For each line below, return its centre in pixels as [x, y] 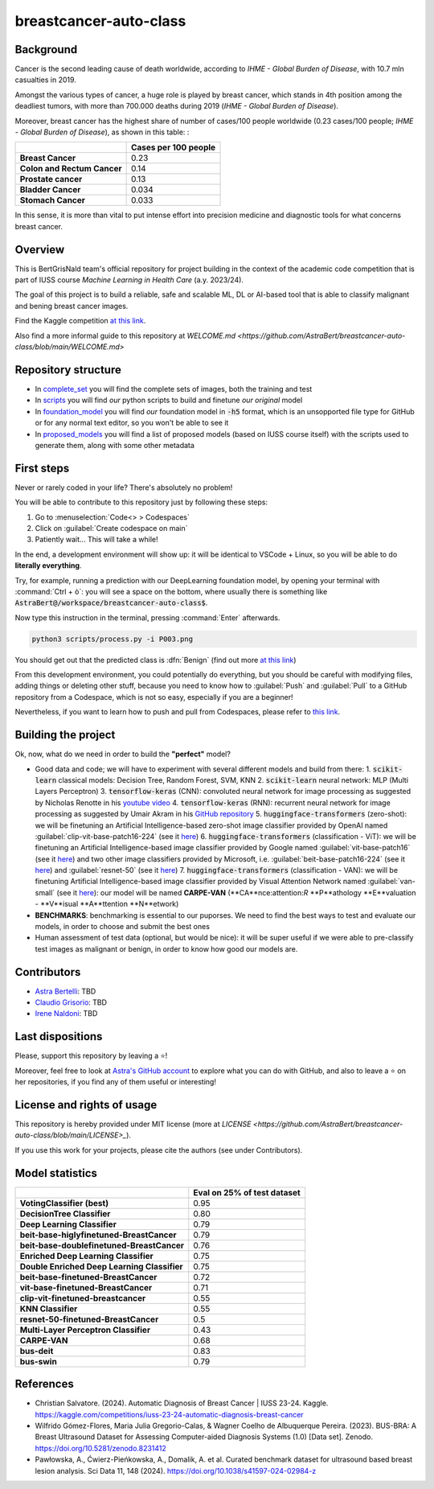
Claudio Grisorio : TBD [71, 1002]
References [44, 1384]
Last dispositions [59, 1037]
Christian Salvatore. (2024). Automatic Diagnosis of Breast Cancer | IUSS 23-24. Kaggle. [182, 1403]
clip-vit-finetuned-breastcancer [83, 1298]
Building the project [65, 735]
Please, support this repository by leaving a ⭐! [91, 1056]
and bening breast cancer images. [72, 306]
